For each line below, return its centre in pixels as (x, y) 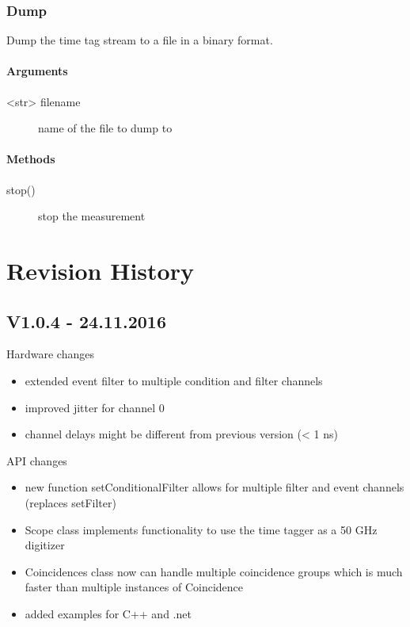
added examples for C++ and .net (108, 613)
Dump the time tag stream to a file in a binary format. (140, 40)
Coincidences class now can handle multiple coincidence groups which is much (214, 571)
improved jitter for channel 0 (95, 407)
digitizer (45, 545)
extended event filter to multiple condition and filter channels (174, 380)
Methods (31, 159)
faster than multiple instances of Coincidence (134, 587)
